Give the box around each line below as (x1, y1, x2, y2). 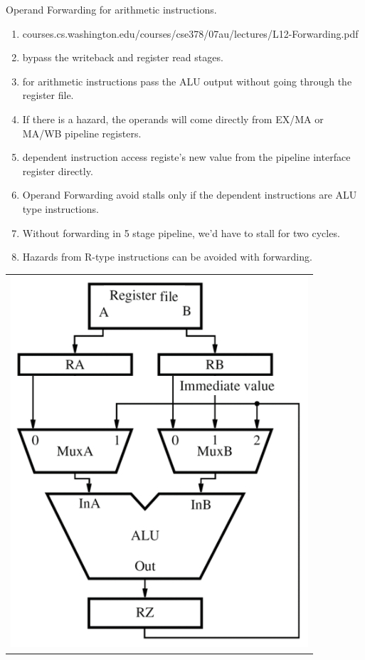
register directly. (22, 163, 93, 178)
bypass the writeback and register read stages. (22, 50, 223, 65)
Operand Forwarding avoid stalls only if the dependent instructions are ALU (22, 187, 357, 202)
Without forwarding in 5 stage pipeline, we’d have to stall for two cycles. (22, 225, 340, 240)
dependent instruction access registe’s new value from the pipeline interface (22, 150, 351, 164)
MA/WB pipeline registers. (22, 125, 142, 140)
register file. (22, 88, 74, 103)
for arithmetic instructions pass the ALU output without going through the (22, 73, 352, 88)
